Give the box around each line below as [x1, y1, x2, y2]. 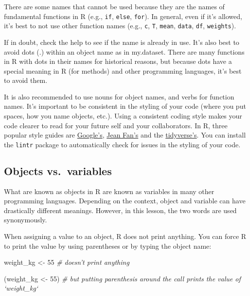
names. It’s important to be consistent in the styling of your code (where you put [4, 101, 246, 111]
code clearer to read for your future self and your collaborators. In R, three [4, 120, 228, 130]
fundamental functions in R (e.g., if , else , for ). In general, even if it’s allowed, [4, 11, 242, 21]
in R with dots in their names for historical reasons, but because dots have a [4, 56, 232, 66]
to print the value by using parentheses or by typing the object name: [4, 240, 212, 251]
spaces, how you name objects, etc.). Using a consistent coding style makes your [4, 111, 242, 121]
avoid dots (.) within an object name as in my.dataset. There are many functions [4, 46, 245, 57]
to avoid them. [4, 75, 48, 85]
